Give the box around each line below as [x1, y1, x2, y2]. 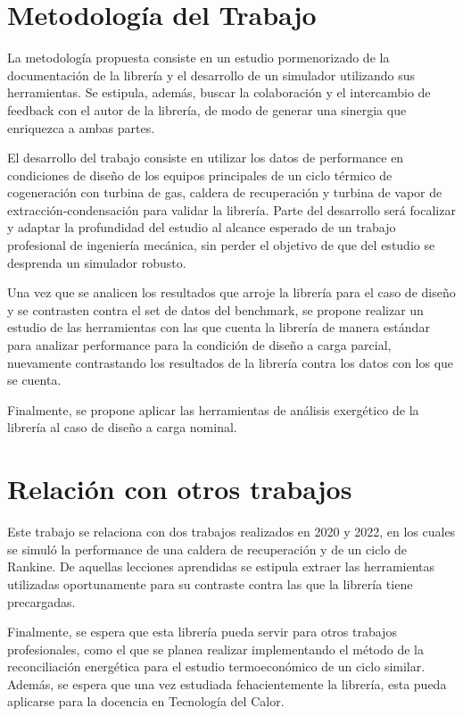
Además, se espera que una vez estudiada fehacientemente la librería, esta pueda [7, 674, 447, 693]
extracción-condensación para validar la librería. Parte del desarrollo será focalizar [7, 200, 456, 219]
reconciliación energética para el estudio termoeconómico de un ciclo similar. [7, 657, 426, 676]
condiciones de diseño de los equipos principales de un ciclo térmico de [7, 165, 393, 184]
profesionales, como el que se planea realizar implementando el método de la [7, 639, 424, 658]
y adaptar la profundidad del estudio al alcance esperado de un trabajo [7, 218, 396, 237]
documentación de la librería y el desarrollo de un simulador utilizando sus [7, 65, 416, 84]
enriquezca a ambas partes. [7, 118, 155, 137]
